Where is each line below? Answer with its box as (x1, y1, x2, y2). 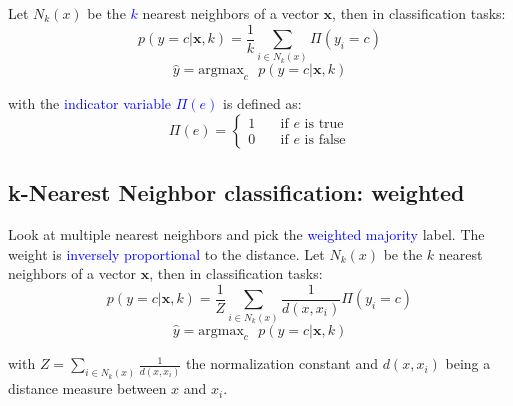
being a (445, 353, 491, 374)
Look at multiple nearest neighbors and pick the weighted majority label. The (8, 224, 485, 245)
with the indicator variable (8, 93, 172, 114)
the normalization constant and (186, 353, 378, 374)
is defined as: (223, 93, 302, 114)
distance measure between (8, 378, 167, 399)
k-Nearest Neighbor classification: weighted (8, 177, 465, 208)
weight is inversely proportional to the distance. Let (8, 243, 325, 264)
